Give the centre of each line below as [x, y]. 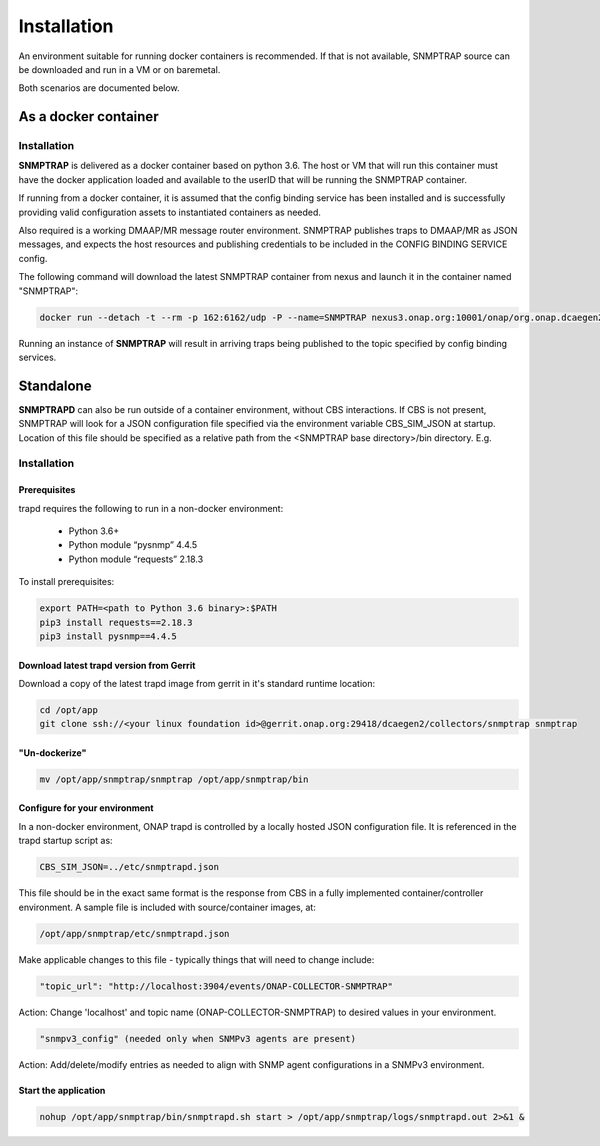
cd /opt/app [69, 709]
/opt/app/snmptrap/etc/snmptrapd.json [134, 933]
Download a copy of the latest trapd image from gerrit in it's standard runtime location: [197, 683]
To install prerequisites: [66, 582]
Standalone [55, 385]
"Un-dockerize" [52, 752]
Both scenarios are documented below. [99, 88]
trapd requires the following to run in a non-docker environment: [151, 508]
